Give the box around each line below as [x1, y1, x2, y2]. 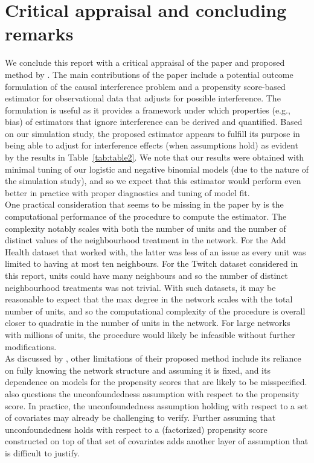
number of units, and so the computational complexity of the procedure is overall [5, 304, 306, 317]
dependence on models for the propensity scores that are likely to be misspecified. [5, 375, 307, 388]
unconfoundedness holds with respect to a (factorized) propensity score [5, 423, 268, 435]
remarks [5, 21, 74, 46]
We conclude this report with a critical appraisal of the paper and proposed [5, 56, 285, 69]
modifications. [5, 340, 57, 353]
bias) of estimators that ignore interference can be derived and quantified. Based [5, 115, 303, 128]
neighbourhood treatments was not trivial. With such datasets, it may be [5, 281, 276, 293]
